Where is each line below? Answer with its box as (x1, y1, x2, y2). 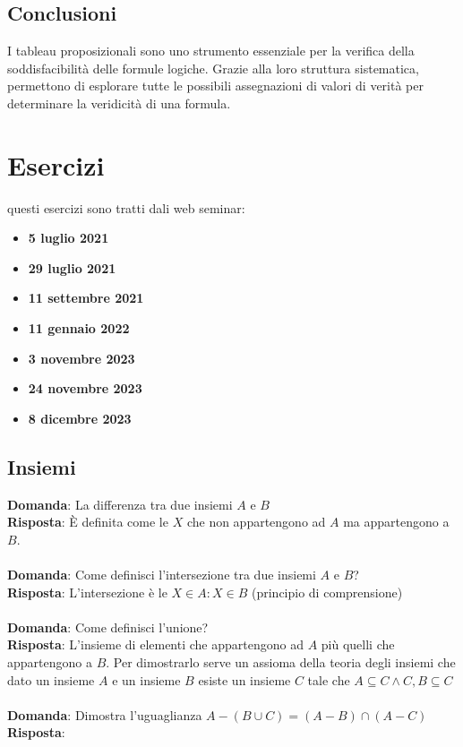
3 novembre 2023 (28, 348, 135, 367)
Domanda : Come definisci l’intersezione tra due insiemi (7, 565, 316, 584)
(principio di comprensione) (251, 582, 403, 601)
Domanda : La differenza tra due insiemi (7, 494, 233, 513)
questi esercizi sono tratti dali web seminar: (7, 198, 245, 217)
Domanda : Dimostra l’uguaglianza (7, 705, 202, 724)
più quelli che (321, 635, 395, 654)
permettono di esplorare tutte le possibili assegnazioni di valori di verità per (7, 76, 424, 95)
